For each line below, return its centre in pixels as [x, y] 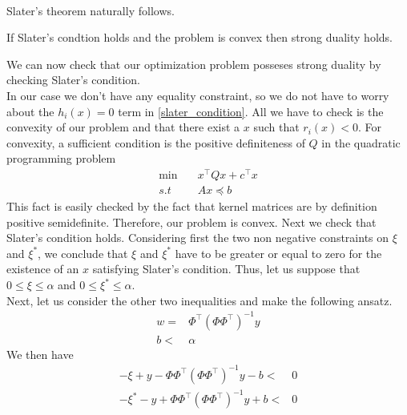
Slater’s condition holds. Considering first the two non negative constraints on [198, 238]
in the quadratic [361, 142]
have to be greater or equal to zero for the [278, 253]
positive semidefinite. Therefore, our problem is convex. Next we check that [191, 222]
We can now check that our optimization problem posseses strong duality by [194, 64]
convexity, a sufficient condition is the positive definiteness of [156, 142]
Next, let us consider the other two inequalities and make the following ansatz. [199, 300]
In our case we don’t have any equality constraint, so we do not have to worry [198, 95]
